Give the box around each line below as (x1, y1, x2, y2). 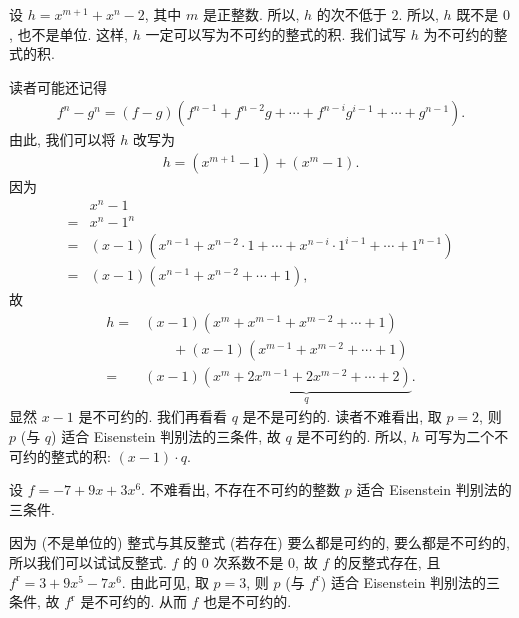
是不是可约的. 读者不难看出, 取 (242, 406, 442, 427)
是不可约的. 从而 (80, 591, 187, 612)
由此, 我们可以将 (9, 129, 116, 150)
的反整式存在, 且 (333, 552, 441, 573)
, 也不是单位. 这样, (9, 23, 128, 44)
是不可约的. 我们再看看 (78, 406, 228, 427)
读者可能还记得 (9, 76, 107, 97)
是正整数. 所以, (202, 4, 300, 24)
